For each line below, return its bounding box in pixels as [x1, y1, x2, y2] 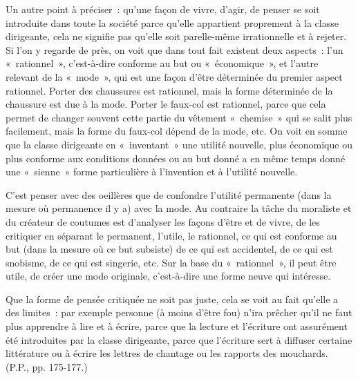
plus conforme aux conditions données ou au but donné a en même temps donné [6, 150, 346, 165]
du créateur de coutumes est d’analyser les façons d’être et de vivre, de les [6, 214, 320, 229]
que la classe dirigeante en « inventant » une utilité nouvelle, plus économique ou [6, 137, 352, 151]
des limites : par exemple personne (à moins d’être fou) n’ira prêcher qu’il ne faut [6, 305, 352, 320]
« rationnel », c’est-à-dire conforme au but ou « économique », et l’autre [6, 56, 319, 70]
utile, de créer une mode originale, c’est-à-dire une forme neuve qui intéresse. [6, 269, 331, 283]
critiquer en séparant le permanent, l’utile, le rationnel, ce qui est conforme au [6, 228, 337, 242]
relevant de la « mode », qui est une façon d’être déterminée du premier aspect [6, 69, 343, 84]
